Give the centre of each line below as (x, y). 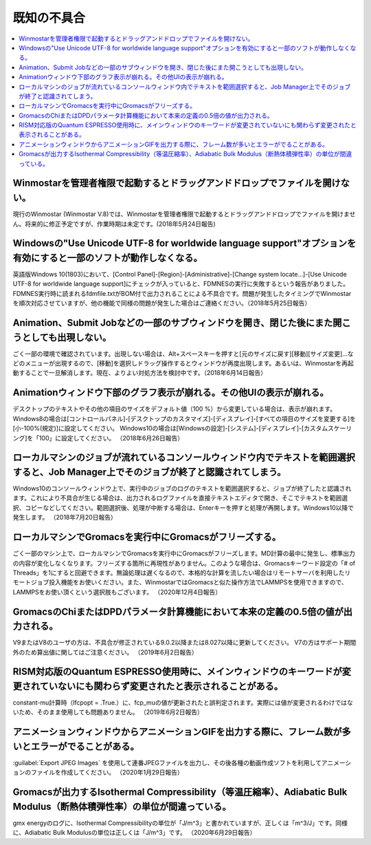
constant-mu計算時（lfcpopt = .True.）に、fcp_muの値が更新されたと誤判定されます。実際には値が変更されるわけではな (183, 703)
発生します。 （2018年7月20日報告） (65, 517)
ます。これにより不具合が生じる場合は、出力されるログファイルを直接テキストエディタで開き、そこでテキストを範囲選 (180, 498)
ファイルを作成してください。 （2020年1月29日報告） (107, 772)
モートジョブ (31, 582)
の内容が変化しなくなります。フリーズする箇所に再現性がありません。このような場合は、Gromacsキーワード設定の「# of (184, 563)
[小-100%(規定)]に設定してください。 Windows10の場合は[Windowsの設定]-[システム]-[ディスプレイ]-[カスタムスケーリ (182, 428)
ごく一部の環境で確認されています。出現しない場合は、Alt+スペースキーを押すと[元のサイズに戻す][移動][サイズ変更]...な (183, 354)
